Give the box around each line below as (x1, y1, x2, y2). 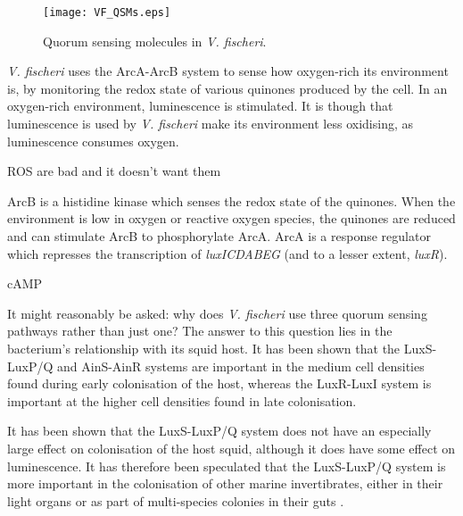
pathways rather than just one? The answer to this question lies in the (7, 321, 393, 340)
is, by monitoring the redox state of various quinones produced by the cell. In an (7, 79, 448, 97)
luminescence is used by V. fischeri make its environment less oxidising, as (7, 114, 413, 133)
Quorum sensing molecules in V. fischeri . (43, 31, 267, 50)
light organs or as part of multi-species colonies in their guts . (7, 491, 344, 510)
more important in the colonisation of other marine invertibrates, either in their (7, 474, 443, 493)
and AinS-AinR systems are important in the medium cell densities (57, 356, 425, 375)
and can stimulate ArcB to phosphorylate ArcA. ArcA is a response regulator (7, 227, 431, 245)
